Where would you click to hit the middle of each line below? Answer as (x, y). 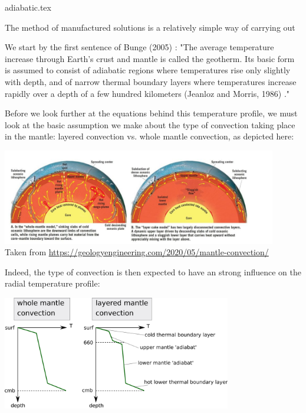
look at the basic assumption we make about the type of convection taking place (150, 124)
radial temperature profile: (52, 283)
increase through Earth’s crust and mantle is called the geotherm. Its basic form (150, 58)
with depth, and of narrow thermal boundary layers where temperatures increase (151, 81)
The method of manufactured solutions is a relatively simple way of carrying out (150, 27)
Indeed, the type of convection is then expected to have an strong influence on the (153, 271)
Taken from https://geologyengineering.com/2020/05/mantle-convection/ (137, 252)
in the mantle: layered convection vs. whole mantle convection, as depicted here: (149, 136)
